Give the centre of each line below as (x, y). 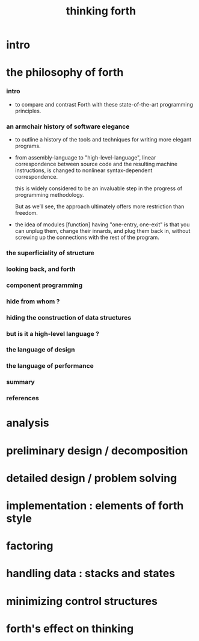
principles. (28, 111)
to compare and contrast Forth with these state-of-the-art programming (104, 104)
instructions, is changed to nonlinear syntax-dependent (84, 170)
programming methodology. (49, 194)
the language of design (41, 350)
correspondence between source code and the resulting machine (96, 164)
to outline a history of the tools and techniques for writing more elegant (103, 139)
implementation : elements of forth (95, 505)
